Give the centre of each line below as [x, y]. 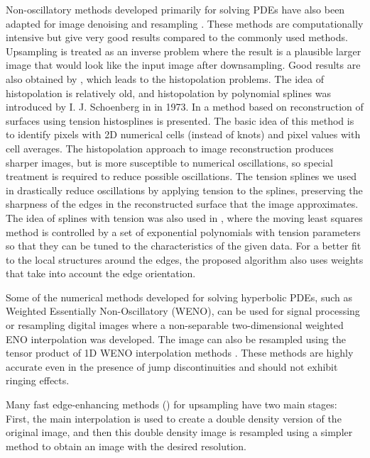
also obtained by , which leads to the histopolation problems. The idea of [165, 78]
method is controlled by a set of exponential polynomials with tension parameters [183, 231]
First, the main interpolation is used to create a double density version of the [174, 418]
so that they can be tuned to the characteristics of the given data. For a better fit [184, 246]
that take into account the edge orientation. [101, 273]
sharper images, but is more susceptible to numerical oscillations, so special [169, 162]
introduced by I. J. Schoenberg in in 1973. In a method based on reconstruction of [185, 107]
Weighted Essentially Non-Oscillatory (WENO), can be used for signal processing [183, 311]
